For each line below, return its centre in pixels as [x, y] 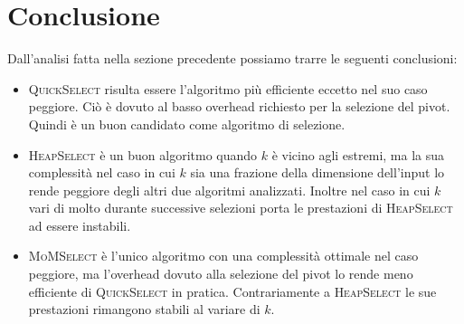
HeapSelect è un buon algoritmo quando [143, 154]
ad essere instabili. [80, 225]
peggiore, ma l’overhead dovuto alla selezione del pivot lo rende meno [221, 274]
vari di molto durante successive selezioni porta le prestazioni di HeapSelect [241, 208]
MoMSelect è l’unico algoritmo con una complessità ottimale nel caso [223, 256]
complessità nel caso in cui [102, 172]
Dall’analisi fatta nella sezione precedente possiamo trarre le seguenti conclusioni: [232, 58]
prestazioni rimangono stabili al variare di [144, 309]
